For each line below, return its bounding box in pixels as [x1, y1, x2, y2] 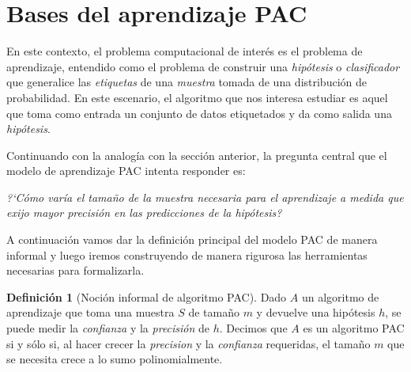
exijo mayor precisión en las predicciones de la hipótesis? [6, 204, 282, 221]
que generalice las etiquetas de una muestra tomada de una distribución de [6, 74, 367, 90]
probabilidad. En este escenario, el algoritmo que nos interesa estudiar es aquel [6, 89, 388, 105]
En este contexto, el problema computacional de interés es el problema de [6, 43, 363, 59]
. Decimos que [219, 320, 288, 336]
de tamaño [188, 304, 239, 321]
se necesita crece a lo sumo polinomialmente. [6, 351, 223, 367]
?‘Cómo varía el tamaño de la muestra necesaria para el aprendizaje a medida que [6, 188, 404, 205]
